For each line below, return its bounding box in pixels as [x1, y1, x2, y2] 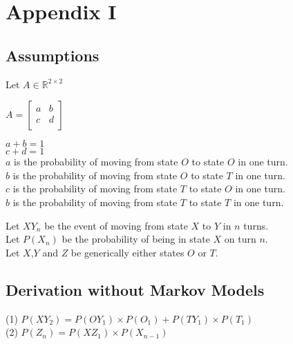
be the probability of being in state [62, 232, 210, 246]
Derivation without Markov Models [6, 279, 265, 300]
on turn [224, 232, 256, 246]
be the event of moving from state [44, 218, 188, 232]
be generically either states [70, 245, 185, 259]
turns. [243, 218, 269, 232]
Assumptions [6, 44, 100, 65]
